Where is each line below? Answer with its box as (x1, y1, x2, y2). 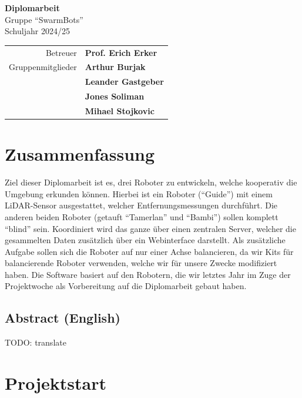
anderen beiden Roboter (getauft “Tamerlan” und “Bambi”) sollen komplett (5, 210, 278, 223)
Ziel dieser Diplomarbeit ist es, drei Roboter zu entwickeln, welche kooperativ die (5, 176, 297, 188)
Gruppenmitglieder (9, 61, 77, 73)
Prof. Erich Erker (85, 46, 157, 58)
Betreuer (45, 46, 77, 58)
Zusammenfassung (5, 142, 155, 166)
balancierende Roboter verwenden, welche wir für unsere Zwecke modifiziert (5, 257, 277, 269)
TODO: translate (5, 336, 66, 349)
